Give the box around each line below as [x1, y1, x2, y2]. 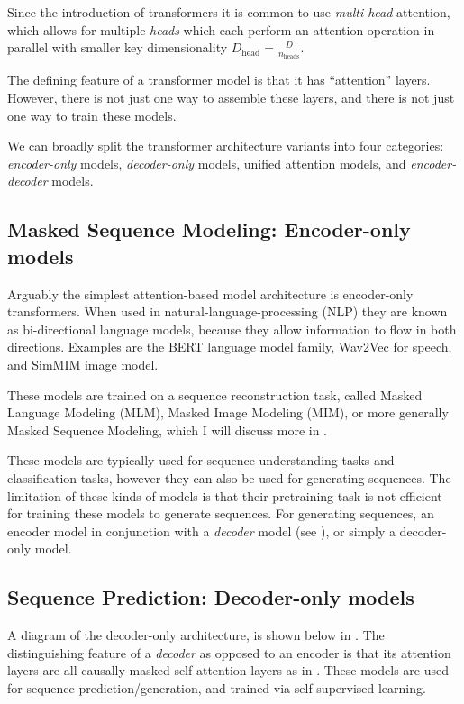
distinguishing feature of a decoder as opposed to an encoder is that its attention [7, 643, 451, 662]
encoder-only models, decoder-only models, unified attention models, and [7, 153, 406, 172]
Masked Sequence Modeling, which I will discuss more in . [7, 420, 327, 439]
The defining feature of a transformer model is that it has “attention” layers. [7, 70, 431, 89]
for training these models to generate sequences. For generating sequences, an [7, 504, 434, 523]
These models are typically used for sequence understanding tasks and [7, 451, 395, 470]
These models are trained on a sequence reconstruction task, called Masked [7, 385, 423, 404]
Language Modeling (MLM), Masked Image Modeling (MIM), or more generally [7, 403, 449, 422]
